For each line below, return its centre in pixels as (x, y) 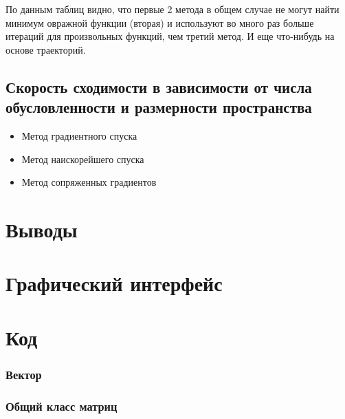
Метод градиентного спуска (79, 135)
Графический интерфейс (114, 283)
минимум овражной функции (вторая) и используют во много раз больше (160, 22)
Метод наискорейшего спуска (83, 159)
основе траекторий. (46, 49)
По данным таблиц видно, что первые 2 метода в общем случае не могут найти (172, 9)
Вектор (24, 374)
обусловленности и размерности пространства (159, 107)
